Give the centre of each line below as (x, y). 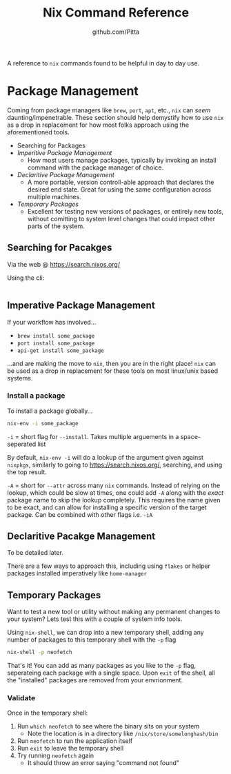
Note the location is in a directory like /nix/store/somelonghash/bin (123, 734)
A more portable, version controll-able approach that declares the (121, 182)
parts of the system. (56, 226)
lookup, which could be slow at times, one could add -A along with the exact (115, 492)
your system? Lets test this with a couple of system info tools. (95, 619)
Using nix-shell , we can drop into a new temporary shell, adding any (106, 633)
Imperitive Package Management (64, 152)
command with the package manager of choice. (96, 167)
